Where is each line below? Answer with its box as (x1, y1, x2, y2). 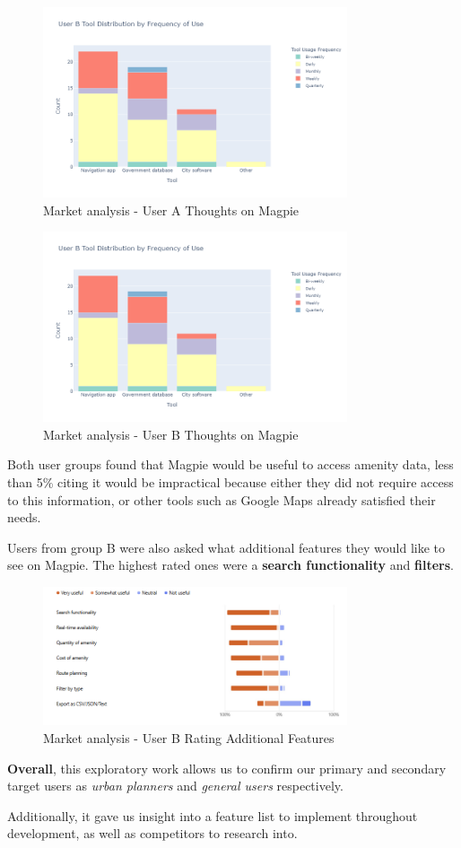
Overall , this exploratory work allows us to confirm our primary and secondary (7, 758, 447, 777)
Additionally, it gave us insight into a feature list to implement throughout (7, 806, 418, 825)
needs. (7, 508, 41, 527)
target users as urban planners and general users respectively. (7, 776, 344, 795)
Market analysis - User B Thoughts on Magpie (43, 424, 299, 443)
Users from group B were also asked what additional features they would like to (7, 538, 446, 556)
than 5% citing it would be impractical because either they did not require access (7, 472, 454, 491)
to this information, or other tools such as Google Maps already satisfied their (7, 490, 436, 509)
